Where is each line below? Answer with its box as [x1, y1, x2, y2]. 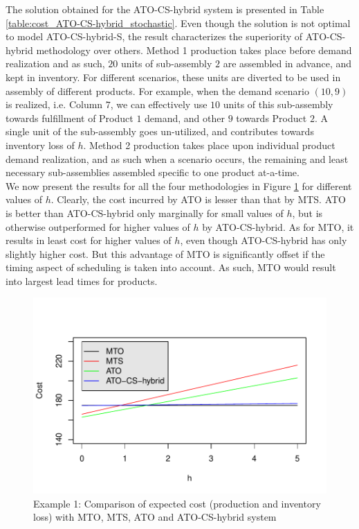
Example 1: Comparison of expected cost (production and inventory [33, 496, 321, 510]
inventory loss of [6, 137, 75, 152]
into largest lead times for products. [6, 273, 158, 288]
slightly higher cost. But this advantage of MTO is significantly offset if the [6, 246, 325, 261]
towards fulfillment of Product [6, 110, 134, 125]
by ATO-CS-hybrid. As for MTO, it [202, 219, 354, 234]
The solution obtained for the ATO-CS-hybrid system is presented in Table [6, 2, 324, 16]
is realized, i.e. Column [6, 97, 103, 112]
